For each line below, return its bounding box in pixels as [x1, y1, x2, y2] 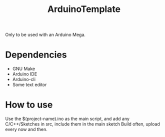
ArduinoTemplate [47, 3, 121, 15]
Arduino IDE [12, 71, 37, 77]
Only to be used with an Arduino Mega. [5, 31, 86, 38]
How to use [5, 99, 53, 110]
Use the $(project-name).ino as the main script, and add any [5, 116, 130, 122]
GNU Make [12, 66, 35, 72]
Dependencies [5, 49, 67, 60]
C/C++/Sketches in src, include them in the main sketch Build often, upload [5, 121, 160, 127]
